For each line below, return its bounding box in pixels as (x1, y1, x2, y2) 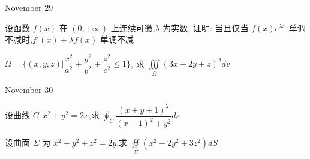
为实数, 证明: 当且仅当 (162, 21, 249, 34)
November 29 (5, 1, 53, 13)
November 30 (5, 83, 53, 95)
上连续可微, (110, 21, 155, 34)
